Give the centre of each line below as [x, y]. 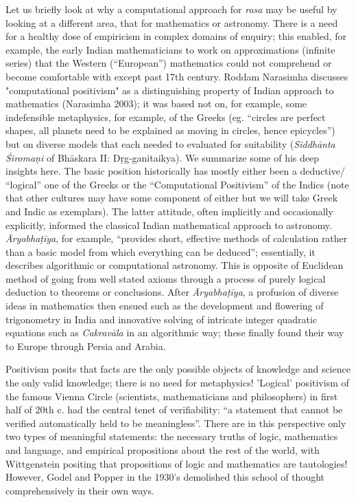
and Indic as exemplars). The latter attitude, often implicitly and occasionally [169, 211]
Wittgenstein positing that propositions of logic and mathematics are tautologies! [177, 463]
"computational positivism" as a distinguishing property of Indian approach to [170, 90]
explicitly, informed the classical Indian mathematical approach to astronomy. [169, 225]
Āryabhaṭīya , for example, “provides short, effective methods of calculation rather [177, 238]
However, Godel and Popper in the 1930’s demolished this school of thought [165, 477]
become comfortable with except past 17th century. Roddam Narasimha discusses [177, 76]
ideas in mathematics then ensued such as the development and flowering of [165, 306]
